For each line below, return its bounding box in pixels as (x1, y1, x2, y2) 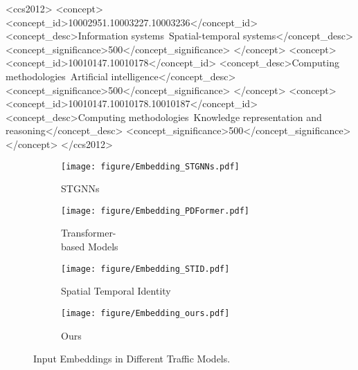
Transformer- (61, 225, 116, 240)
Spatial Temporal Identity (61, 284, 171, 298)
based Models (61, 239, 118, 254)
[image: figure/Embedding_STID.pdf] (61, 263, 230, 274)
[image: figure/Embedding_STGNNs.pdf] (61, 161, 240, 172)
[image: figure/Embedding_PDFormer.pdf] (61, 205, 250, 216)
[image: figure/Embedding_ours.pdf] (61, 308, 230, 318)
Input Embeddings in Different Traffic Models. (33, 351, 231, 366)
